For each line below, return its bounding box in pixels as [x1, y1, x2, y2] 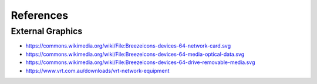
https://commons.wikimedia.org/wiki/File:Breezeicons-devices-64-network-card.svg [25, 42, 231, 49]
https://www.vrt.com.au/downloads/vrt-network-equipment [25, 67, 170, 74]
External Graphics [11, 26, 83, 36]
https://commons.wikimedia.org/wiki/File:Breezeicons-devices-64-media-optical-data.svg [25, 51, 245, 58]
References [11, 9, 69, 22]
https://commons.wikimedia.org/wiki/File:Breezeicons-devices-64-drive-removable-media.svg [25, 59, 255, 66]
